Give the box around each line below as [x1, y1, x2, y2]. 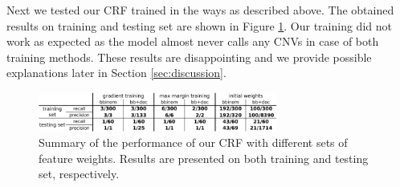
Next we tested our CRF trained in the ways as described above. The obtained [6, 2, 394, 18]
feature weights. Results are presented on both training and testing [39, 149, 369, 166]
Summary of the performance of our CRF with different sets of [39, 134, 348, 151]
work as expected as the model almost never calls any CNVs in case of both [6, 33, 379, 50]
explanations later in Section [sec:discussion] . [6, 64, 227, 81]
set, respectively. [39, 165, 120, 182]
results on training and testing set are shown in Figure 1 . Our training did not [6, 17, 392, 34]
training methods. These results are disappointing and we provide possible [6, 48, 372, 65]
